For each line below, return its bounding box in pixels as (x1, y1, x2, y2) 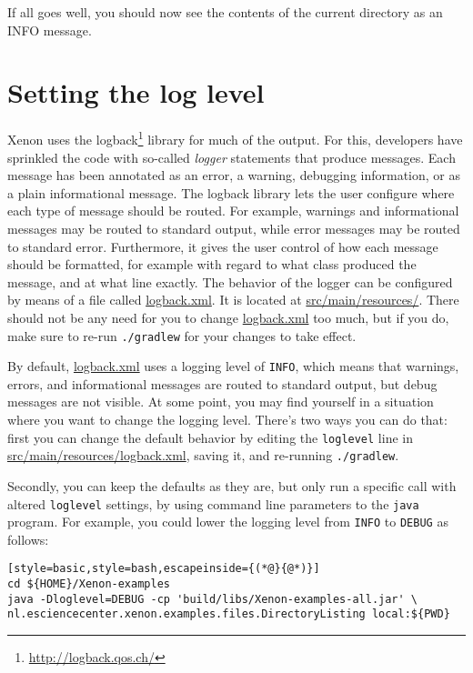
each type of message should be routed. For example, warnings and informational (7, 201, 459, 220)
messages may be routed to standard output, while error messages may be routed (7, 218, 460, 237)
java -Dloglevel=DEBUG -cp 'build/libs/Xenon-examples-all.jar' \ (7, 592, 418, 606)
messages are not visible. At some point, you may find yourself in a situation (7, 392, 434, 411)
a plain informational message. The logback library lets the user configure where (7, 183, 455, 202)
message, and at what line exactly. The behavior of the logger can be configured (7, 272, 453, 291)
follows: (7, 529, 49, 548)
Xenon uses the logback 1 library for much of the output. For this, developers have (7, 127, 463, 148)
